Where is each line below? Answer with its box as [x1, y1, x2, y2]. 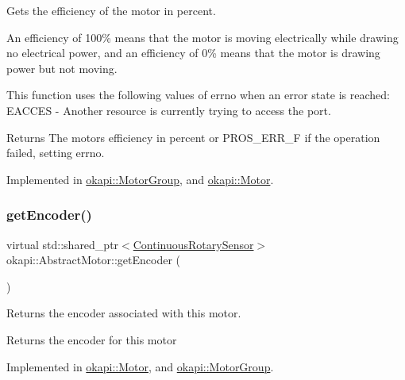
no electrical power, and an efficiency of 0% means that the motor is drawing [6, 44, 380, 61]
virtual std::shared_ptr [6, 236, 119, 252]
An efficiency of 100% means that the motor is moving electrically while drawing [6, 29, 399, 45]
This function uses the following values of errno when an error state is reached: [6, 86, 390, 103]
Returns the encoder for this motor [6, 331, 177, 347]
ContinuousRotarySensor [133, 236, 254, 252]
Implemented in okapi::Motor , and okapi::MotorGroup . [6, 358, 274, 374]
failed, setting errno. [6, 144, 105, 161]
